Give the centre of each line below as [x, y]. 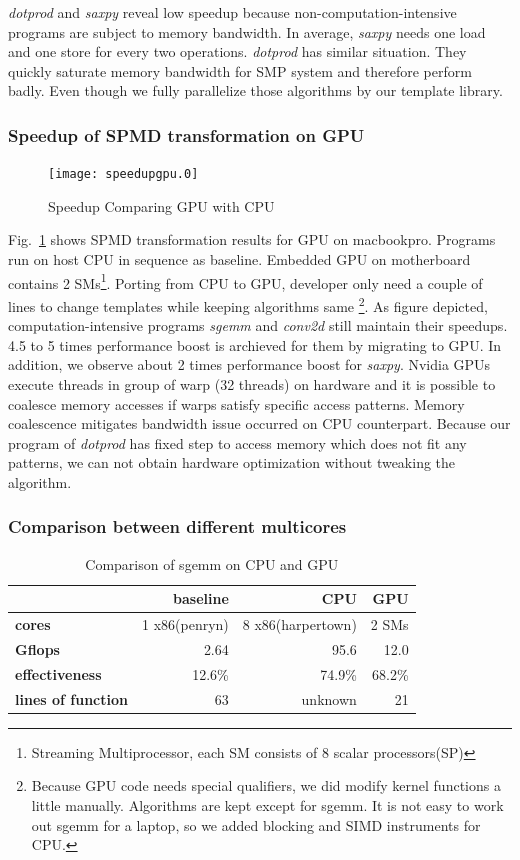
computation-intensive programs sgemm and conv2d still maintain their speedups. [258, 325]
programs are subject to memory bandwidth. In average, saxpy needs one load [247, 31]
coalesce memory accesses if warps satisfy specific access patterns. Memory [236, 403]
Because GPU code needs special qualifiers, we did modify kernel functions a [266, 785]
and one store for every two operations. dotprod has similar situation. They [237, 51]
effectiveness [58, 673]
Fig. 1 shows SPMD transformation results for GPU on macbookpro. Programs [252, 239]
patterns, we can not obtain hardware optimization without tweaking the [232, 462]
